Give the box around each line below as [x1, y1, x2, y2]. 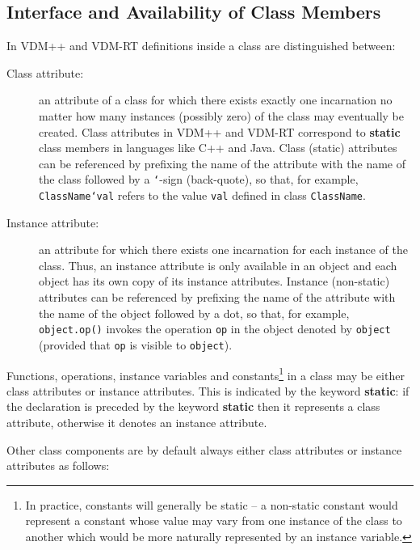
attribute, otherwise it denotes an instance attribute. [6, 414, 267, 431]
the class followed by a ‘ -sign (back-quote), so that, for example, [39, 171, 359, 188]
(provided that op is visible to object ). [39, 336, 233, 353]
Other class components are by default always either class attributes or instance [6, 441, 402, 458]
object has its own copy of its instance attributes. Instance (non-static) [39, 273, 390, 290]
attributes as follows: [6, 457, 110, 474]
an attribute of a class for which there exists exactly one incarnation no [39, 91, 393, 108]
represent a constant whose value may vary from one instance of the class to [25, 512, 402, 529]
